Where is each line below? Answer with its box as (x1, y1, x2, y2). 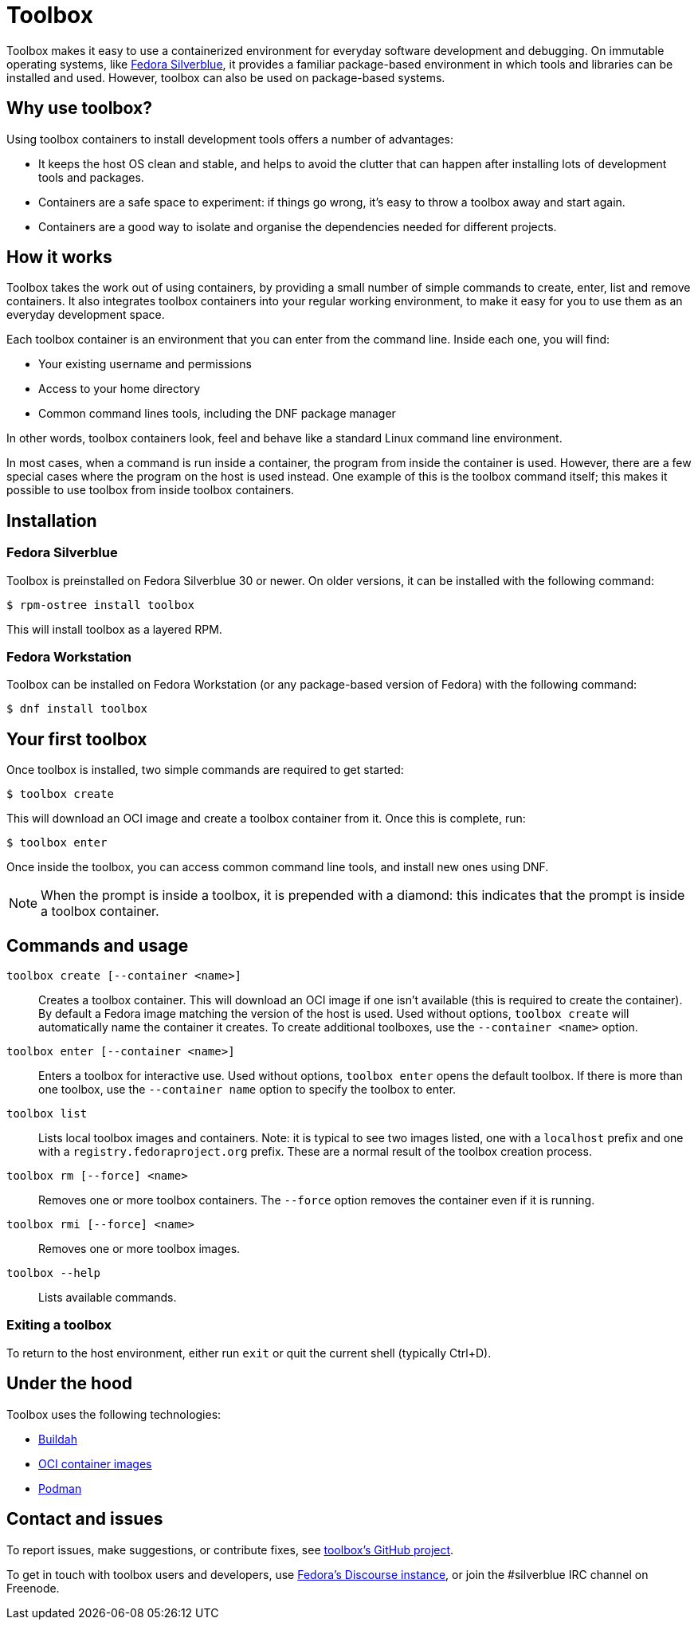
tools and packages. (38, 170, 144, 184)
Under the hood (6, 1373, 133, 1394)
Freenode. (6, 1581, 60, 1595)
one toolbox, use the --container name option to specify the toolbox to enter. (38, 1082, 457, 1097)
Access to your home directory (38, 382, 201, 396)
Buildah (38, 1432, 77, 1446)
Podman (38, 1481, 82, 1495)
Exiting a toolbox (6, 1317, 112, 1333)
